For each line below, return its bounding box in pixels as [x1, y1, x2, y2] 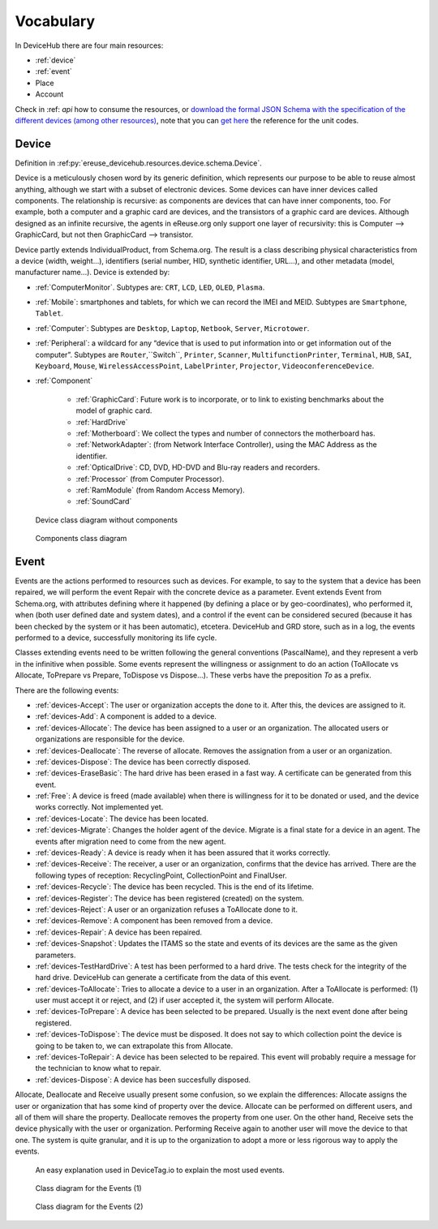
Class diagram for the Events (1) [35, 1183, 142, 1192]
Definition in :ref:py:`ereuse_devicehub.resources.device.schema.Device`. [15, 158, 263, 168]
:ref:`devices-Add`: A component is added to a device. [35, 711, 217, 721]
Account [35, 89, 64, 99]
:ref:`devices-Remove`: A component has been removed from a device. [35, 916, 273, 926]
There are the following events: [15, 685, 119, 695]
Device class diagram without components [35, 515, 178, 525]
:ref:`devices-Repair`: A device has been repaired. [35, 927, 203, 937]
